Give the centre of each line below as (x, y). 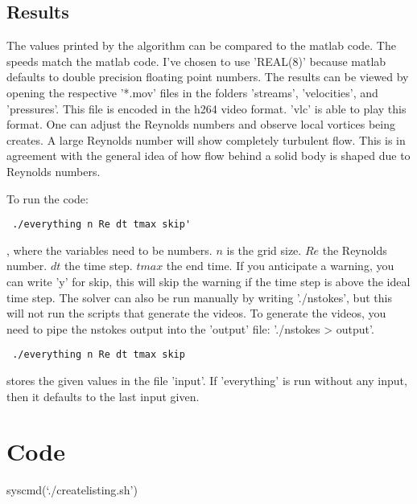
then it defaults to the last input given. (103, 396)
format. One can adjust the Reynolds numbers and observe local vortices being (201, 124)
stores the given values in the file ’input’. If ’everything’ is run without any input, (207, 381)
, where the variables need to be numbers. (109, 250)
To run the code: (47, 198)
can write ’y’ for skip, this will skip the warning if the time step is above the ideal (208, 281)
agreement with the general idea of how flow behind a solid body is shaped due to (208, 156)
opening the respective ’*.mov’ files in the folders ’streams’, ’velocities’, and (192, 92)
